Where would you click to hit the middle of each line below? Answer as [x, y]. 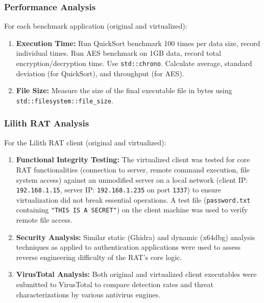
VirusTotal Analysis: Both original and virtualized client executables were [136, 274]
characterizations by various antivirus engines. [88, 294]
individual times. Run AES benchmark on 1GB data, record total [118, 53]
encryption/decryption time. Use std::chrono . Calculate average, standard [134, 63]
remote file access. [44, 220]
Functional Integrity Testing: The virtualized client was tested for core [133, 159]
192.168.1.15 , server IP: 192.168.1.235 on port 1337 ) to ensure [118, 190]
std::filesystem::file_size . [65, 100]
